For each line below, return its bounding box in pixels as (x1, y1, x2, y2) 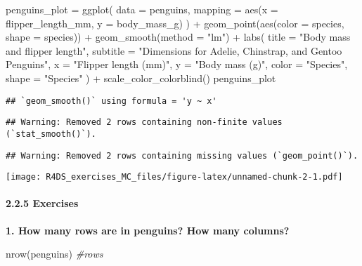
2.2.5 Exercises (6, 196, 79, 211)
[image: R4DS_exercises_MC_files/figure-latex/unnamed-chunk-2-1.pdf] (6, 172, 343, 182)
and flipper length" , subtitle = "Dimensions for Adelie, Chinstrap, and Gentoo (6, 43, 342, 58)
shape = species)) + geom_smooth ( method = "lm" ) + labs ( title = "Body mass (6, 29, 351, 44)
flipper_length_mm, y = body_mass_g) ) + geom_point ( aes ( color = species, (6, 15, 344, 30)
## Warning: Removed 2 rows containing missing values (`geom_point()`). (6, 150, 358, 161)
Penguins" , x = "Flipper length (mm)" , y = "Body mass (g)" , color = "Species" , (6, 57, 348, 72)
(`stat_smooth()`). (6, 128, 96, 139)
